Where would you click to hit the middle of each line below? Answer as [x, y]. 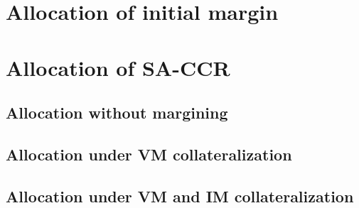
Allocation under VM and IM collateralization [180, 196]
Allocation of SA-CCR [118, 67]
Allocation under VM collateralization [149, 154]
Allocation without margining [117, 113]
